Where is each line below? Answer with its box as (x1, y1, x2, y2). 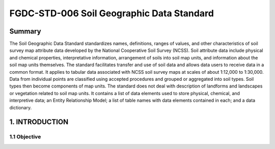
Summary (9, 27, 41, 36)
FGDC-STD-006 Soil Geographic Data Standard (9, 8, 214, 19)
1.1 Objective (9, 133, 41, 140)
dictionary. (9, 104, 32, 110)
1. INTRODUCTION (9, 117, 69, 127)
